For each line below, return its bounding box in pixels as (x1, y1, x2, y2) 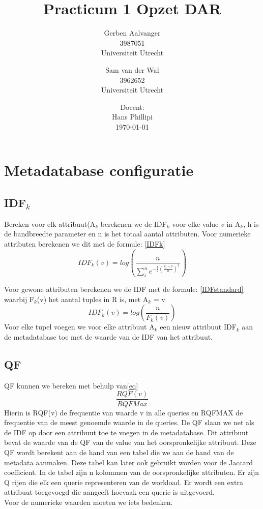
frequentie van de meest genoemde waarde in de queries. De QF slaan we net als (4, 417, 254, 428)
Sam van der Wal (105, 64, 159, 75)
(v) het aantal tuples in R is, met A (37, 293, 149, 304)
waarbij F (4, 293, 34, 304)
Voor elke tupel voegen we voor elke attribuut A (4, 321, 155, 332)
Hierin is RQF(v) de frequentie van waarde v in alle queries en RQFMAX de (4, 407, 243, 417)
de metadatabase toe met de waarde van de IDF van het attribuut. (4, 332, 213, 342)
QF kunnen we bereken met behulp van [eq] (4, 380, 138, 391)
